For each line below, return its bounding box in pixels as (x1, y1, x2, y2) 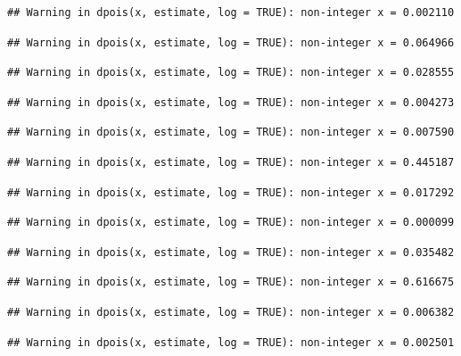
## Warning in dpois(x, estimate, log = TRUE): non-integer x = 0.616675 (7, 276, 455, 289)
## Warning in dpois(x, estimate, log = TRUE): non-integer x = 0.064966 (7, 36, 455, 49)
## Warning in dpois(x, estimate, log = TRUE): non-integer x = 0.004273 (7, 95, 455, 109)
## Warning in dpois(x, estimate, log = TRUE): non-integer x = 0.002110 (7, 6, 455, 19)
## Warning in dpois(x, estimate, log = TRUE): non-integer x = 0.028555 (7, 66, 455, 79)
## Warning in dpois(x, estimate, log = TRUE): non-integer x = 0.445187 (7, 155, 455, 169)
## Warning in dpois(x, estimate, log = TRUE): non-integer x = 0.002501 (7, 335, 455, 349)
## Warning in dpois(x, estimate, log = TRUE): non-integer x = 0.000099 (7, 216, 455, 229)
